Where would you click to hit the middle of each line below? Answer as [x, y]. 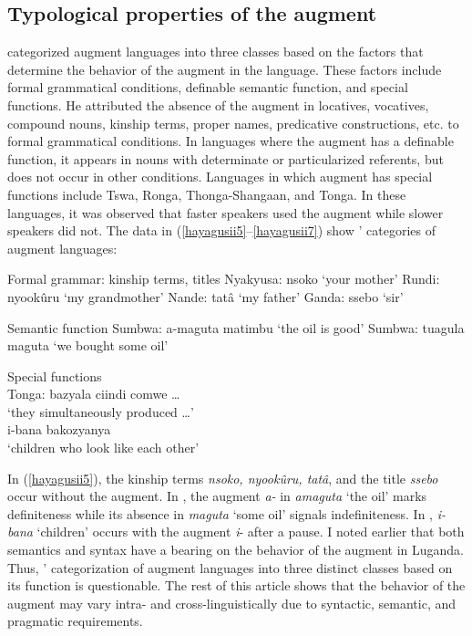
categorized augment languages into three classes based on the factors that [215, 52]
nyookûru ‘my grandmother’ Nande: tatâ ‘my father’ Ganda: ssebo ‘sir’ [205, 296]
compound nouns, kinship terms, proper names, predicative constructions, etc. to [233, 123]
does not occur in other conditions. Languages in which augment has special [220, 177]
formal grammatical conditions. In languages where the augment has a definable [231, 141]
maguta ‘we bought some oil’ [88, 345]
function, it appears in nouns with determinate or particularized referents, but [226, 158]
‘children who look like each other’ [103, 448]
